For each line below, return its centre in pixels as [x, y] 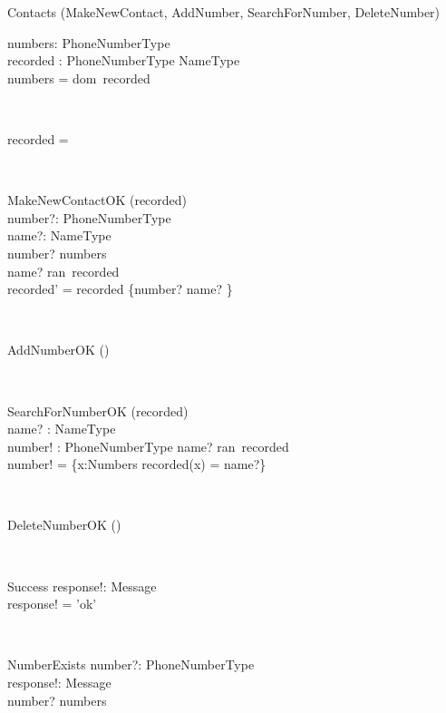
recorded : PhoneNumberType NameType [124, 60]
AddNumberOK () [58, 350]
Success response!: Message [82, 586]
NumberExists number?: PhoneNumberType [131, 664]
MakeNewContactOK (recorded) [97, 200]
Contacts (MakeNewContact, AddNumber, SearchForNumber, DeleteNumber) [224, 12]
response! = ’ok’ [52, 604]
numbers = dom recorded [79, 78]
